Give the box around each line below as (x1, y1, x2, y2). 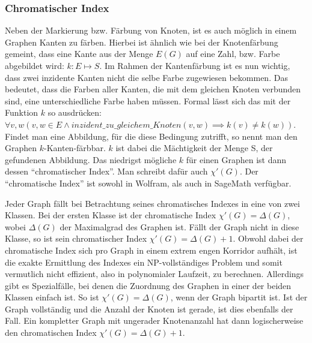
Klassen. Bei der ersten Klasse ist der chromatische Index (5, 209, 216, 221)
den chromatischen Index (5, 326, 97, 339)
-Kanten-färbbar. (44, 142, 106, 154)
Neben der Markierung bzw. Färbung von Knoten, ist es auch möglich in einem (5, 24, 297, 37)
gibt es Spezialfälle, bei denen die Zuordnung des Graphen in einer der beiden (5, 279, 292, 291)
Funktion (5, 106, 38, 119)
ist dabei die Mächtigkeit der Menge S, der (115, 142, 273, 154)
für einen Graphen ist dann (186, 153, 287, 166)
